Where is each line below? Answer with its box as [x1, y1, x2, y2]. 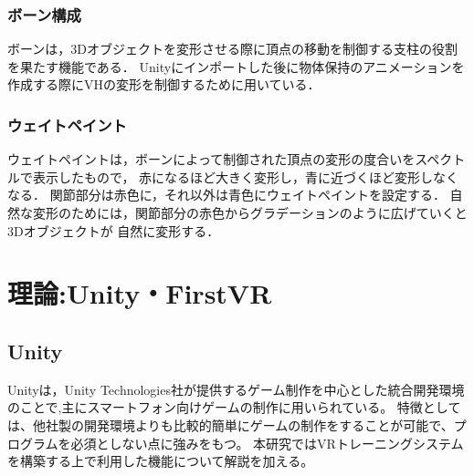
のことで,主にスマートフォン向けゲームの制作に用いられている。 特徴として [7, 398, 461, 417]
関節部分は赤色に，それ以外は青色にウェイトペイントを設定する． [49, 185, 446, 204]
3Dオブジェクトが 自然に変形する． [7, 221, 220, 240]
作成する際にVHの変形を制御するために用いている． [7, 75, 321, 94]
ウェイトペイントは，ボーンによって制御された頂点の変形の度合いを [7, 150, 416, 169]
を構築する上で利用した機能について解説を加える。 [7, 451, 314, 471]
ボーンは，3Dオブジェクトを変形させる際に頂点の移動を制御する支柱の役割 [7, 39, 458, 58]
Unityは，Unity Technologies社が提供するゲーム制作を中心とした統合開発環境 [7, 379, 465, 398]
